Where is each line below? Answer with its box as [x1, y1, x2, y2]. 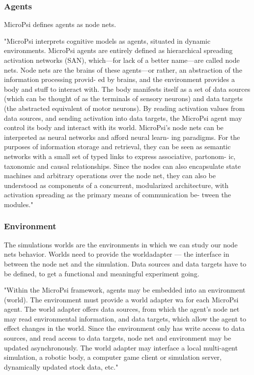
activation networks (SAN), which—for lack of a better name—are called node [4, 55, 240, 65]
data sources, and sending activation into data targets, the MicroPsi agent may [4, 112, 242, 123]
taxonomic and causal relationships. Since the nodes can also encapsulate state [4, 161, 241, 171]
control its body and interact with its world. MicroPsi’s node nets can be [4, 122, 224, 133]
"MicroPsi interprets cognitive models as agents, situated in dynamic [4, 35, 211, 46]
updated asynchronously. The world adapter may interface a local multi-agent [4, 342, 238, 352]
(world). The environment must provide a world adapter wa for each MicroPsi [4, 294, 239, 304]
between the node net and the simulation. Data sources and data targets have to [4, 258, 247, 268]
